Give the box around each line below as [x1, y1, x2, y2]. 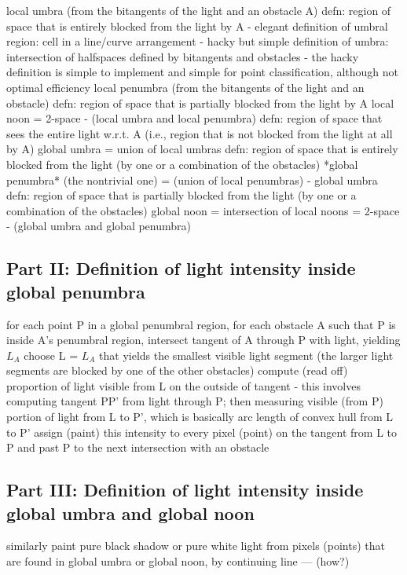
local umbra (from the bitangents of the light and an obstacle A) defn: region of [6, 2, 391, 18]
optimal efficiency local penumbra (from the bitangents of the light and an [6, 79, 365, 95]
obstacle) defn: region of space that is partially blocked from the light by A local [6, 94, 394, 111]
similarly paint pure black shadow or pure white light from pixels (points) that [6, 537, 385, 554]
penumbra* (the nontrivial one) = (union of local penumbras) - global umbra [6, 171, 378, 188]
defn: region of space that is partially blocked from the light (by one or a [6, 187, 357, 203]
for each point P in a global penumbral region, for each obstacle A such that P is [6, 316, 396, 332]
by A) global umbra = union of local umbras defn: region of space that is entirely [6, 141, 398, 157]
